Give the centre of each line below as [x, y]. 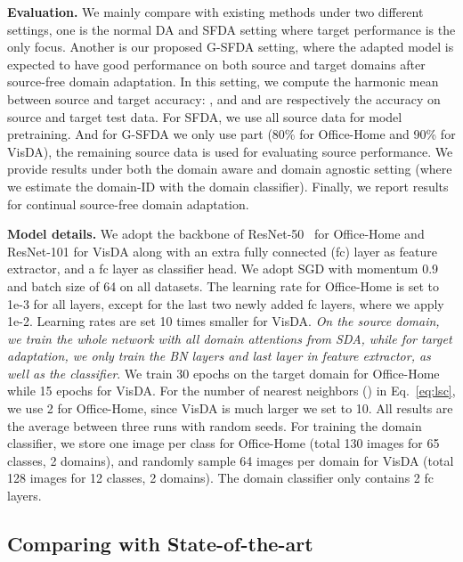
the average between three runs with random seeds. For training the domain [215, 425]
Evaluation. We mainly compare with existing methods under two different [215, 12]
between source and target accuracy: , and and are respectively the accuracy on [224, 98]
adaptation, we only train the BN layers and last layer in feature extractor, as [219, 356]
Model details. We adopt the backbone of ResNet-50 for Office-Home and [216, 234]
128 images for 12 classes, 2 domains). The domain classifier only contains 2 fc [220, 478]
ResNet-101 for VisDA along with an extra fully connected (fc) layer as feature [222, 251]
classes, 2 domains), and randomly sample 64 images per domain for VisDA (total [231, 460]
